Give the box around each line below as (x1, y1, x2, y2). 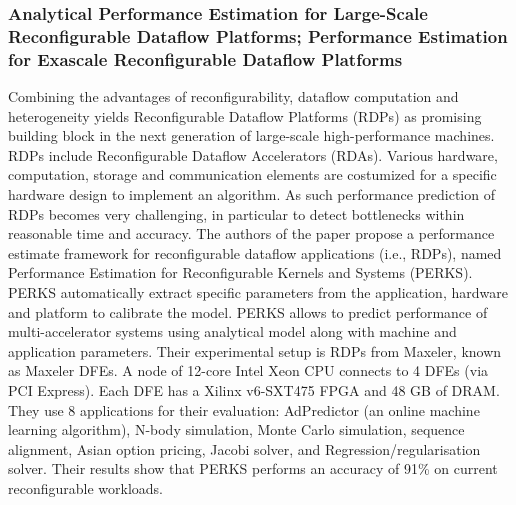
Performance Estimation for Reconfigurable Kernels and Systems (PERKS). (8, 262, 473, 283)
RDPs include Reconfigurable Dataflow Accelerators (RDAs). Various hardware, (8, 144, 498, 165)
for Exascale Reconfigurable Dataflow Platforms (8, 46, 403, 71)
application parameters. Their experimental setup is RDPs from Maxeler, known (8, 340, 502, 361)
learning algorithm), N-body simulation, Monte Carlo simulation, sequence (8, 419, 465, 440)
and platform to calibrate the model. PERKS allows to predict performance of (8, 301, 488, 322)
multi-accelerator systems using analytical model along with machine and (8, 321, 457, 342)
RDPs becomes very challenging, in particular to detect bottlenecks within (8, 203, 465, 224)
